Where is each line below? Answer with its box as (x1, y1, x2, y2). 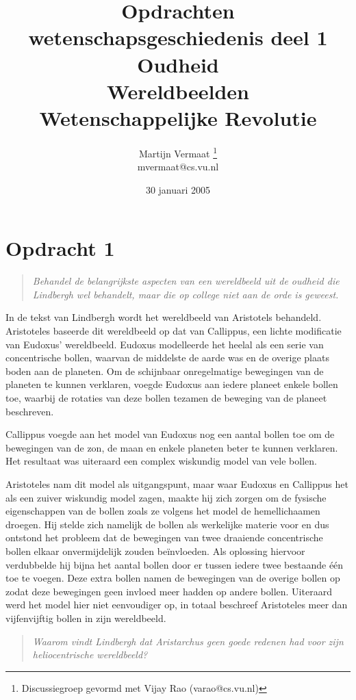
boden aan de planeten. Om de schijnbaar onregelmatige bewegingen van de (5, 363, 324, 378)
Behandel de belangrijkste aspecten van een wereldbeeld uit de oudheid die (32, 274, 340, 288)
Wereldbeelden (107, 77, 249, 105)
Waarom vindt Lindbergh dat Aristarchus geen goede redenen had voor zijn (32, 634, 344, 648)
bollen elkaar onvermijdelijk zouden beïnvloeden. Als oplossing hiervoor (5, 543, 305, 558)
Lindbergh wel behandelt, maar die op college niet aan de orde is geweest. (32, 287, 339, 301)
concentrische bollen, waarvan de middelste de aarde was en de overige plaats (5, 350, 329, 365)
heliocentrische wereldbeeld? (32, 647, 148, 662)
